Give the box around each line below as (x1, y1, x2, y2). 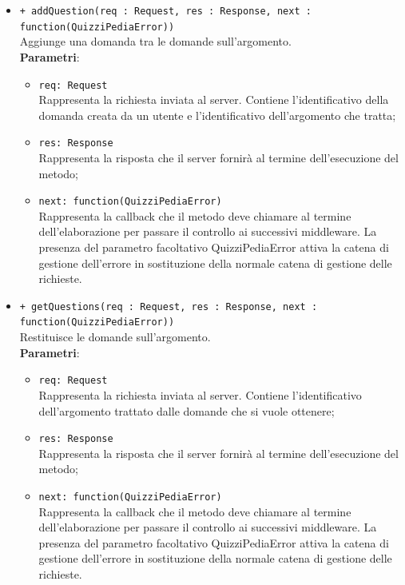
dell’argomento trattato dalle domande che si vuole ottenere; (38, 402, 335, 419)
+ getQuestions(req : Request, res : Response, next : (19, 300, 318, 312)
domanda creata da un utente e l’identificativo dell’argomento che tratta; (38, 106, 396, 123)
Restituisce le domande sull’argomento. (19, 328, 211, 345)
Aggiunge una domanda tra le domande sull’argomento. (19, 33, 292, 50)
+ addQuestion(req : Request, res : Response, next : (19, 6, 312, 17)
